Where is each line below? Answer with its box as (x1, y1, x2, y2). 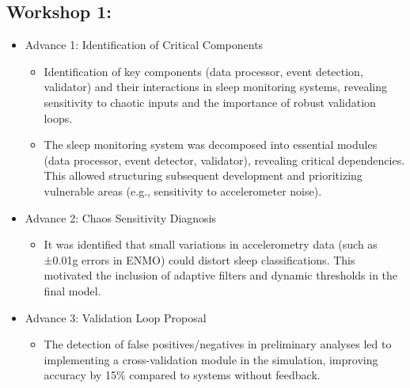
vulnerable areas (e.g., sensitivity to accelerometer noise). (44, 182, 322, 199)
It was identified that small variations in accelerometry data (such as (44, 236, 378, 253)
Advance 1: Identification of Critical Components (25, 36, 264, 53)
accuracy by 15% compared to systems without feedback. (44, 367, 321, 383)
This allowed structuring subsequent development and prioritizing (44, 167, 363, 184)
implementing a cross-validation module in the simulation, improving (44, 351, 378, 367)
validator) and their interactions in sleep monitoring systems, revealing (44, 78, 388, 95)
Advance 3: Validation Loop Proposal (25, 309, 207, 325)
